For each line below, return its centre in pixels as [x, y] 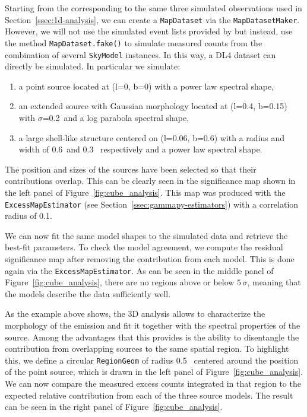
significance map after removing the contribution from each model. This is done [150, 258]
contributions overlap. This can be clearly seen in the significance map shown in [150, 181]
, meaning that [274, 282]
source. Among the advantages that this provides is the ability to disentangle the [152, 337]
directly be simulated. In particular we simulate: [93, 66]
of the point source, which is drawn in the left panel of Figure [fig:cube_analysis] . [154, 372]
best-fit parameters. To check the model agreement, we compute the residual [144, 247]
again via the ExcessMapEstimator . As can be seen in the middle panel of [139, 270]
